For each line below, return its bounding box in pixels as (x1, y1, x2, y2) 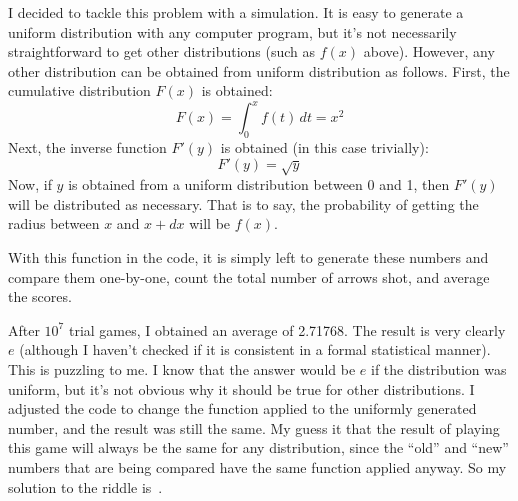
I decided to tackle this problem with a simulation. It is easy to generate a (8, 2, 464, 22)
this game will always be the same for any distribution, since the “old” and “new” (8, 437, 509, 458)
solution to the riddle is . (8, 476, 163, 497)
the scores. (8, 286, 72, 307)
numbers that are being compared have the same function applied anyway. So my (8, 456, 507, 477)
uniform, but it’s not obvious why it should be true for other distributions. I (8, 378, 475, 399)
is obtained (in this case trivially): (220, 137, 429, 158)
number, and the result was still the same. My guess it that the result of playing (8, 417, 500, 438)
